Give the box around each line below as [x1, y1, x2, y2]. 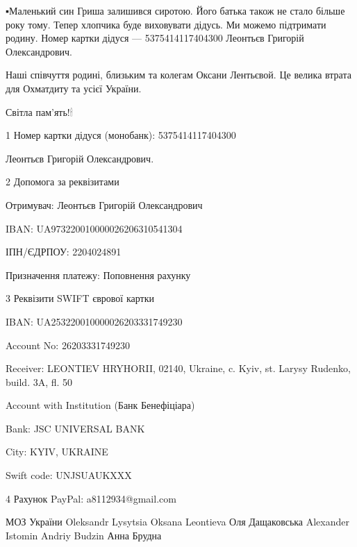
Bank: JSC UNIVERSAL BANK [6, 421, 145, 435]
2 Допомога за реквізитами [6, 174, 119, 189]
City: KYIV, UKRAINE [6, 444, 108, 459]
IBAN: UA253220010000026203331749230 [6, 314, 183, 328]
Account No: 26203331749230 [6, 337, 130, 352]
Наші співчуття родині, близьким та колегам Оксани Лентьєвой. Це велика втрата [6, 67, 351, 82]
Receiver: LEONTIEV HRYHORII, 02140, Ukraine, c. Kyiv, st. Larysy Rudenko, [6, 361, 351, 376]
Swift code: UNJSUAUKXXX [6, 468, 132, 482]
